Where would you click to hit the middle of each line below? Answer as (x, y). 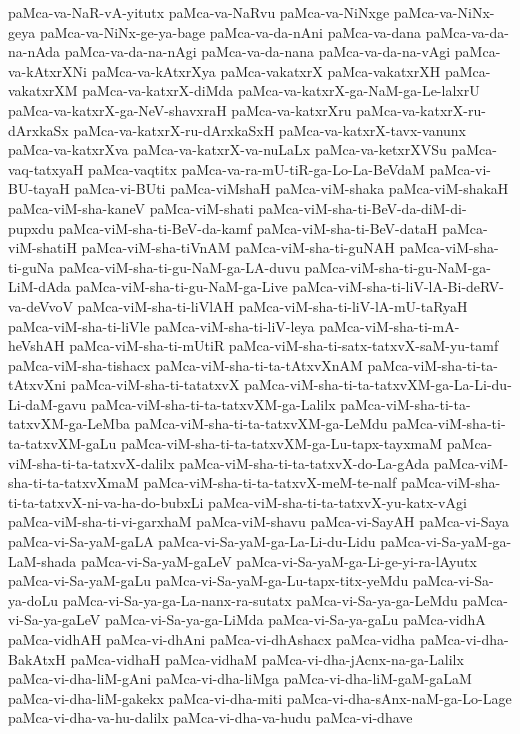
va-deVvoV (40, 305)
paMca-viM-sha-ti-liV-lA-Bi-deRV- (398, 286)
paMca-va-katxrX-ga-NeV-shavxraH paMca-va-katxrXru (180, 109)
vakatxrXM (43, 90)
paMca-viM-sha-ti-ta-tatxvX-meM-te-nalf (270, 482)
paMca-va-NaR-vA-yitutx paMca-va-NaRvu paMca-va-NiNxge (199, 12)
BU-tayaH (39, 188)
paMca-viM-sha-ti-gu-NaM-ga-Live (181, 286)
